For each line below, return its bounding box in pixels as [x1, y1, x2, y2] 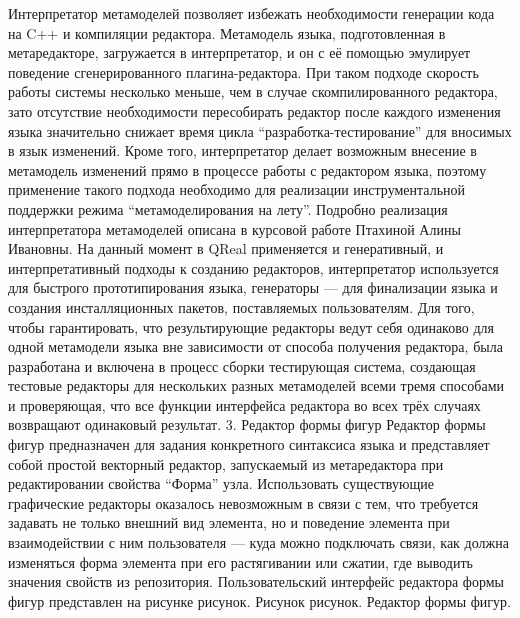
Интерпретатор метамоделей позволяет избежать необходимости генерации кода [8, 3, 495, 23]
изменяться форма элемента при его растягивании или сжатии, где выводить [8, 551, 473, 572]
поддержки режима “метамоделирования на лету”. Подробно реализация [8, 198, 448, 219]
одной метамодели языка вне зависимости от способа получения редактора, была [8, 336, 503, 357]
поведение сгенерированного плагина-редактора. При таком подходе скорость [8, 61, 479, 82]
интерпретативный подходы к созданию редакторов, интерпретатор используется [8, 257, 499, 278]
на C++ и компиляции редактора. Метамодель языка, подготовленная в [8, 22, 446, 43]
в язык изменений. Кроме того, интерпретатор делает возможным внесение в [8, 140, 477, 161]
